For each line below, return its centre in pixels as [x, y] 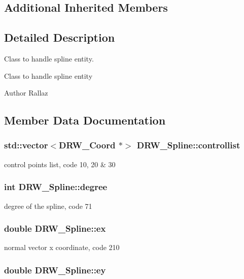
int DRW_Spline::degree [56, 187]
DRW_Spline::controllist [188, 145]
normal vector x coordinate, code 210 [62, 247]
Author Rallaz [26, 93]
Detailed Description [60, 37]
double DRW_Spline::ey [55, 270]
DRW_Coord [87, 145]
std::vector [26, 145]
